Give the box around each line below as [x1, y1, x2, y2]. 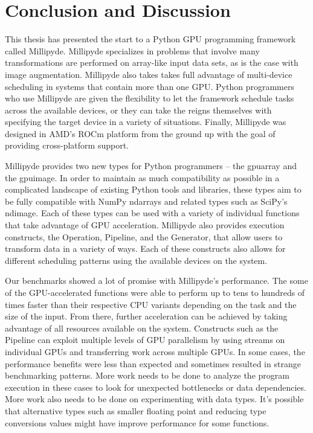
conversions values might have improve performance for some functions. [5, 416, 269, 429]
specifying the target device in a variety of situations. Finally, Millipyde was [5, 115, 286, 128]
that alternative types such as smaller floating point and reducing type [5, 404, 266, 417]
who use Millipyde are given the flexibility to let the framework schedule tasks [5, 92, 294, 104]
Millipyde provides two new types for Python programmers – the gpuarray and [5, 159, 297, 172]
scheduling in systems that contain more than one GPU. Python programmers [5, 80, 294, 92]
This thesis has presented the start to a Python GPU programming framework [5, 33, 296, 45]
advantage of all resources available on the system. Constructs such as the [5, 321, 279, 334]
